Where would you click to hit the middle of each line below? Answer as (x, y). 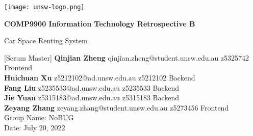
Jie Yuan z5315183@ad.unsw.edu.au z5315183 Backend (92, 98)
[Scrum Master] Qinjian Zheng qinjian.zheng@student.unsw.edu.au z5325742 (127, 57)
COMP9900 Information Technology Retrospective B (100, 23)
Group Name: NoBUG (39, 117)
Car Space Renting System (46, 40)
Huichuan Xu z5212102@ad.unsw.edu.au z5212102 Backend (100, 78)
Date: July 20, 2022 (35, 127)
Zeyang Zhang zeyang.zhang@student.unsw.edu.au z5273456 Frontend (117, 107)
